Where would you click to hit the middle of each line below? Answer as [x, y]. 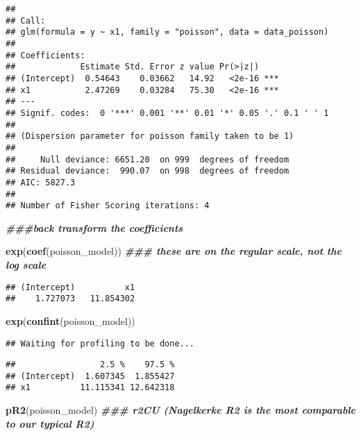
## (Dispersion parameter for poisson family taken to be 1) [150, 136]
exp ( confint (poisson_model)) [70, 320]
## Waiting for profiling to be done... [100, 343]
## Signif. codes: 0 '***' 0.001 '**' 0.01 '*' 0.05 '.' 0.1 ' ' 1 [167, 113]
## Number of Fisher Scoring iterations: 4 [108, 206]
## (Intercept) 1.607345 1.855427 [90, 376]
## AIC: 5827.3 [41, 182]
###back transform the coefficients [94, 227]
